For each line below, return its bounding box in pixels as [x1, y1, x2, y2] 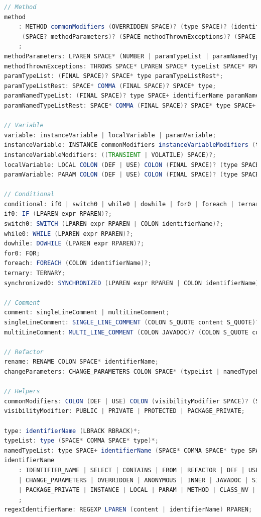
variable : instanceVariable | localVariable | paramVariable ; [4, 131, 216, 139]
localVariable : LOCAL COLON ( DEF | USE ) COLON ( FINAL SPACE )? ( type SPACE [4, 161, 259, 168]
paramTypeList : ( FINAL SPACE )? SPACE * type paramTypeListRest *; [4, 72, 223, 80]
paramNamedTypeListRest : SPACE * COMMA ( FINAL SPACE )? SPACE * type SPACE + [4, 102, 256, 109]
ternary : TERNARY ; [4, 270, 65, 277]
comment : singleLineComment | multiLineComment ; [4, 309, 170, 316]
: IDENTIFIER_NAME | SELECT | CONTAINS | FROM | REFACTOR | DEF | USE [18, 466, 259, 474]
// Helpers [4, 388, 40, 395]
